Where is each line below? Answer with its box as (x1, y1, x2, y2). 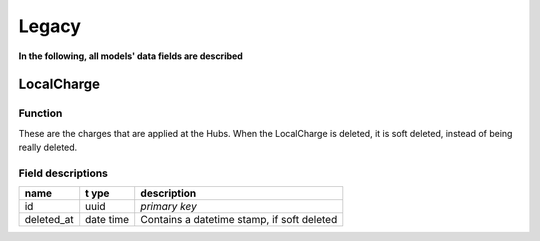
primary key (140, 200, 197, 214)
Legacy (18, 15, 82, 37)
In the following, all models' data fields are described (18, 50, 244, 62)
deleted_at (24, 213, 74, 227)
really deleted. (18, 141, 78, 154)
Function (18, 106, 63, 120)
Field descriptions (18, 166, 109, 180)
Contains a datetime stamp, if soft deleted (140, 213, 338, 227)
